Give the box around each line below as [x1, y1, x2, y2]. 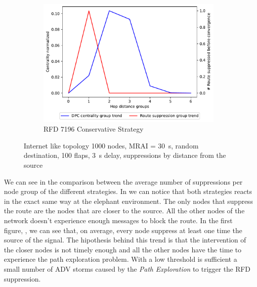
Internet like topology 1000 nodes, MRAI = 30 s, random [24, 140, 199, 150]
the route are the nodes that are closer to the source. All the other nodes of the [4, 205, 245, 216]
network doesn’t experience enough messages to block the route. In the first [4, 215, 233, 225]
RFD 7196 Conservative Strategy [43, 124, 144, 134]
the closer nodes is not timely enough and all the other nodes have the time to [4, 244, 242, 254]
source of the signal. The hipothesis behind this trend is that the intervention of [4, 235, 246, 245]
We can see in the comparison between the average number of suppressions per [4, 176, 243, 187]
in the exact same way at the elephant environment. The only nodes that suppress [4, 195, 253, 206]
